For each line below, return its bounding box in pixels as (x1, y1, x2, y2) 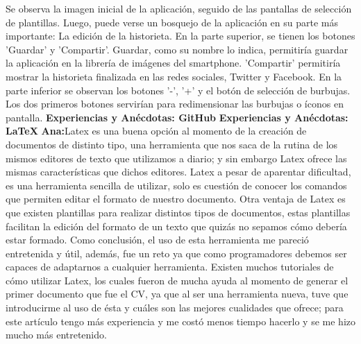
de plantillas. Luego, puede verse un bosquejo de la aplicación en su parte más (6, 15, 338, 29)
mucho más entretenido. (6, 327, 107, 342)
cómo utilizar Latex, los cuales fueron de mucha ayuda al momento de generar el (6, 273, 349, 287)
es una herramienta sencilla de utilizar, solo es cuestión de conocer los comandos (6, 178, 347, 192)
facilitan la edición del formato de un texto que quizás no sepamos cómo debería (6, 218, 347, 233)
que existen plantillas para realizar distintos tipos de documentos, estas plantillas (6, 205, 351, 219)
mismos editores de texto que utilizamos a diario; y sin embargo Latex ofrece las (6, 150, 347, 165)
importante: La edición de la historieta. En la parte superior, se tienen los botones (6, 28, 355, 43)
